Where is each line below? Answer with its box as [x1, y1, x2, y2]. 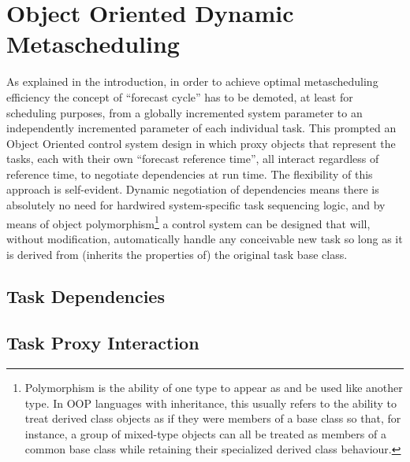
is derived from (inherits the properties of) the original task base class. [6, 246, 348, 262]
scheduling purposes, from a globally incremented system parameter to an [6, 104, 363, 120]
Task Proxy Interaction [6, 331, 199, 355]
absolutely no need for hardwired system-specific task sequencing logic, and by [6, 197, 386, 213]
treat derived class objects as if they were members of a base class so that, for [24, 410, 401, 427]
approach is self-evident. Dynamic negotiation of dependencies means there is [6, 181, 379, 198]
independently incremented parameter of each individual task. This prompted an [6, 120, 397, 136]
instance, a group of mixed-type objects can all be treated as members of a [24, 425, 386, 442]
